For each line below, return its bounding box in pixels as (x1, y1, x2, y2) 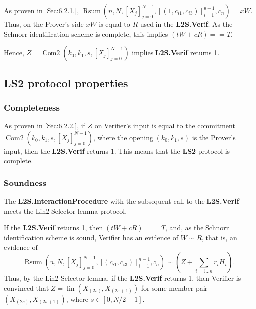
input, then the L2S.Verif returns (4, 145, 109, 156)
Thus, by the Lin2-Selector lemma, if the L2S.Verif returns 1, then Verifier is (4, 273, 241, 283)
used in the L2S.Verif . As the (140, 19, 233, 29)
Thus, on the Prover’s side (4, 19, 84, 29)
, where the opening (93, 132, 153, 142)
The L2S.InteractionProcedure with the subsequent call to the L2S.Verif (4, 196, 239, 206)
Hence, (4, 47, 24, 58)
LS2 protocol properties (4, 75, 128, 90)
